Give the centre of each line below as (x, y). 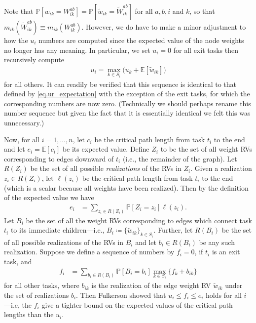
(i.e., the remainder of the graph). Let (180, 158)
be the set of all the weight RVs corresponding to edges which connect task (139, 220)
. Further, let (173, 230)
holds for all (224, 295)
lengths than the (29, 314)
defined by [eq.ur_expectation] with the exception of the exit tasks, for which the (127, 94)
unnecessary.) (24, 123)
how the (16, 40)
